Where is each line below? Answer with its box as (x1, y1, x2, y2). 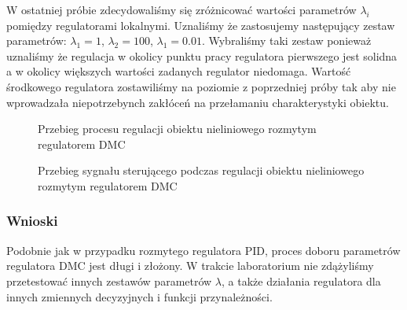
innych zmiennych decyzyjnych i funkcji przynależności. (6, 288, 273, 304)
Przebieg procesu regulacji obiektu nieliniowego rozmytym (38, 120, 317, 137)
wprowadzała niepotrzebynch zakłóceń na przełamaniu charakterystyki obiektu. (6, 94, 389, 110)
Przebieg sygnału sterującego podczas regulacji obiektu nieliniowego (38, 162, 365, 179)
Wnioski (6, 211, 58, 231)
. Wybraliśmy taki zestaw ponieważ (201, 32, 372, 49)
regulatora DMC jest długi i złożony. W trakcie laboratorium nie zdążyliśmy (6, 257, 374, 274)
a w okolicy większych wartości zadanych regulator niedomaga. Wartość (6, 63, 351, 79)
